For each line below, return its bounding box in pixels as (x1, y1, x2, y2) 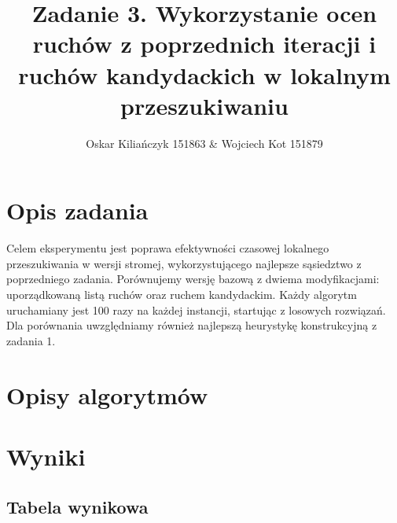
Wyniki (6, 440, 86, 472)
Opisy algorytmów (6, 378, 208, 411)
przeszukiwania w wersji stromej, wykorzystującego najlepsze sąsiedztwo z (6, 255, 362, 271)
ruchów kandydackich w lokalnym (18, 58, 391, 90)
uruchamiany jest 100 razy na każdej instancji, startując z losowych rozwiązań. (6, 301, 386, 318)
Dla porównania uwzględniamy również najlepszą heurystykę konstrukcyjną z (6, 317, 377, 333)
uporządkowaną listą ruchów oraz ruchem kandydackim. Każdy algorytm (6, 286, 357, 302)
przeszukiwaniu (120, 89, 289, 121)
